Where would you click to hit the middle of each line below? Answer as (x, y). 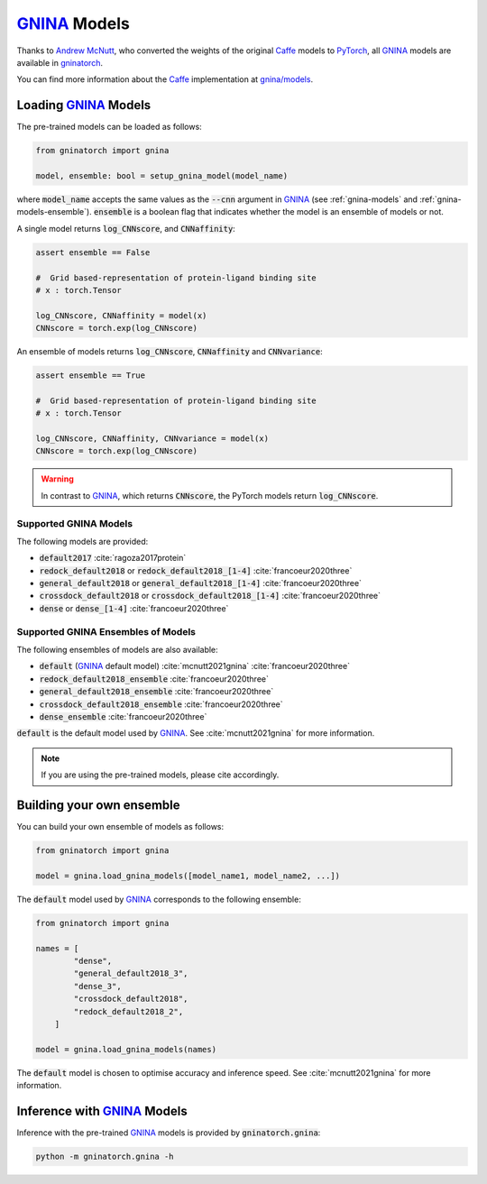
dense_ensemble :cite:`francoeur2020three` (123, 716)
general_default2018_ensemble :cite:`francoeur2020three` (156, 692)
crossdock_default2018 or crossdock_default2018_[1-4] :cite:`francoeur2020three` (210, 596)
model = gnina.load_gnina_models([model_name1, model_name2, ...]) (188, 876)
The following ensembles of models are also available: (117, 650)
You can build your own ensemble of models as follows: (120, 827)
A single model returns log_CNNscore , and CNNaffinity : (126, 228)
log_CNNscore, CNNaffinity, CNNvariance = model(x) (152, 439)
